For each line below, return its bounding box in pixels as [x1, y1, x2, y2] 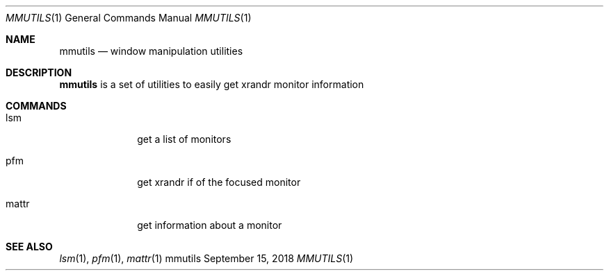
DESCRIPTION [6, 67, 72, 78]
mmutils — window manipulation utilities [59, 45, 243, 57]
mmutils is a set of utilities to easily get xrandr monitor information [59, 78, 364, 90]
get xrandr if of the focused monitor [137, 176, 301, 188]
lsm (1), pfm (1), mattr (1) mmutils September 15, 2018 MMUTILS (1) [59, 252, 354, 264]
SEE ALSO [6, 241, 53, 252]
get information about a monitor [137, 219, 282, 231]
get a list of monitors [137, 133, 232, 145]
